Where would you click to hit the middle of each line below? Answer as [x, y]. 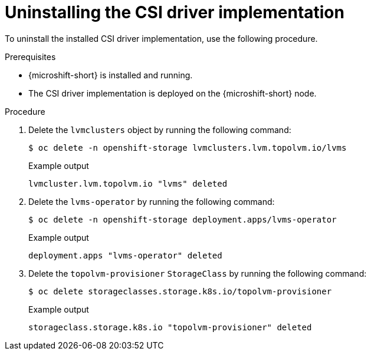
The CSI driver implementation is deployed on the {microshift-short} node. [173, 93]
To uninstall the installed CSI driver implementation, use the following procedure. [161, 38]
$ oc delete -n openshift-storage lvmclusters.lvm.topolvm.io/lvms [188, 147]
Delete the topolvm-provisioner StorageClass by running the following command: [198, 273]
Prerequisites [30, 57]
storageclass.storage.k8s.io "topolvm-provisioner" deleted [170, 327]
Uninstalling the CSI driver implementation [175, 12]
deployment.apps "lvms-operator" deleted [125, 255]
